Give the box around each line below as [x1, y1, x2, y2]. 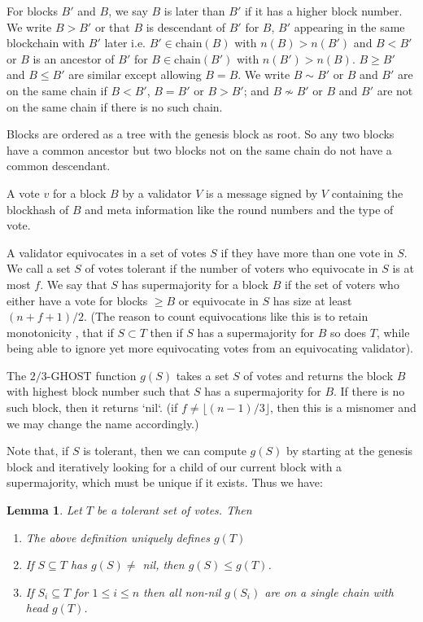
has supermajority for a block [121, 275, 268, 292]
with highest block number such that [7, 383, 190, 400]
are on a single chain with [264, 583, 394, 600]
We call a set [7, 260, 71, 277]
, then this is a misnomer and [269, 399, 416, 416]
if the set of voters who [284, 275, 399, 292]
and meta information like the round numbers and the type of [85, 200, 394, 217]
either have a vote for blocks [7, 291, 148, 309]
